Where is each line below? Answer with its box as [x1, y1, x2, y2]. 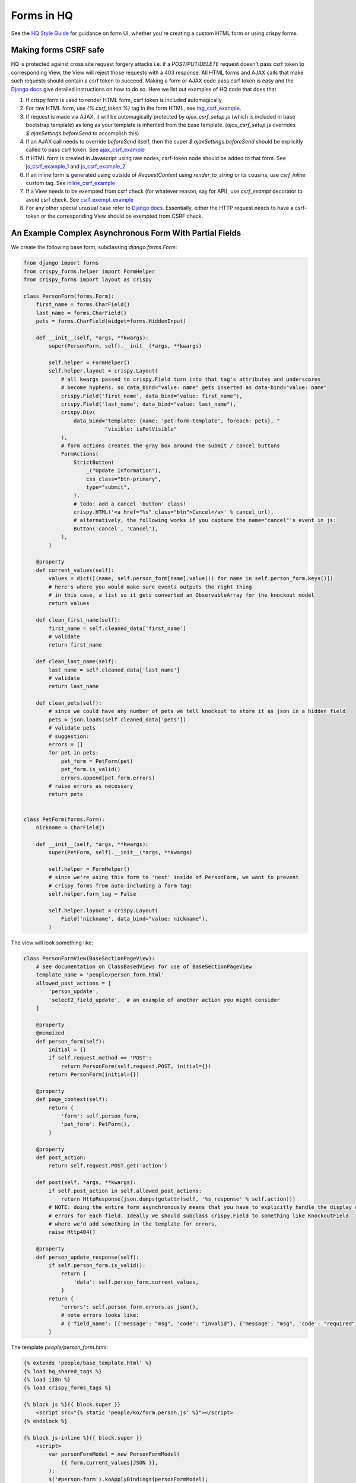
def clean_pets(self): [36, 700, 102, 707]
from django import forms [23, 260, 99, 266]
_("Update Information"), [86, 467, 161, 474]
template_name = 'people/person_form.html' [36, 972, 164, 978]
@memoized [36, 1030, 65, 1036]
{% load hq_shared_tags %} [23, 1368, 102, 1374]
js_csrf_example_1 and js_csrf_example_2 [26, 163, 126, 170]
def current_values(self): [36, 567, 115, 574]
